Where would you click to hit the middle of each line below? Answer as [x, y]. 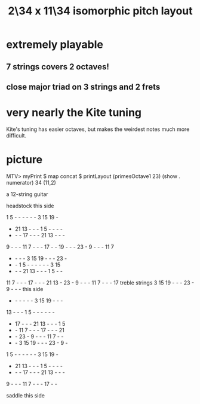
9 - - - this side [25, 289]
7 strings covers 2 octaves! [58, 67]
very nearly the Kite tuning [74, 113]
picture [24, 160]
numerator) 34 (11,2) [31, 182]
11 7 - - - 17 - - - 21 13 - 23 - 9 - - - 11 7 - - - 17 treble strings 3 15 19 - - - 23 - [100, 283]
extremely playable [55, 45]
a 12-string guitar [27, 194]
